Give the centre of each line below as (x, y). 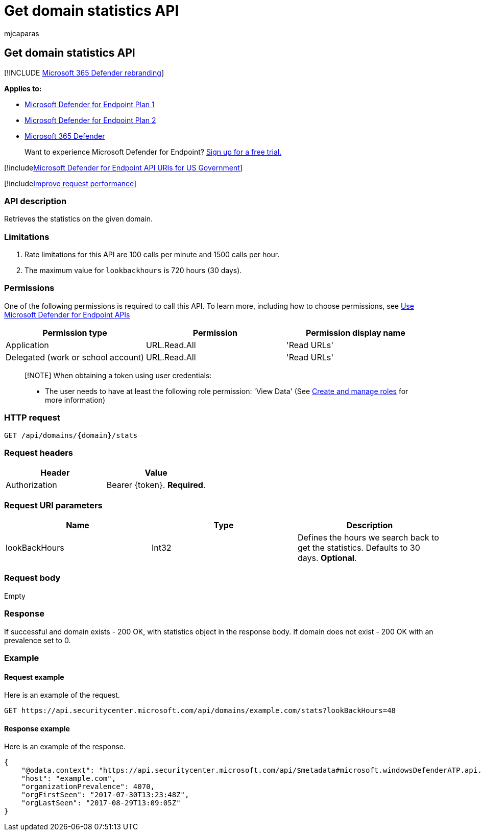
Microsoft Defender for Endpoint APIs (67, 314)
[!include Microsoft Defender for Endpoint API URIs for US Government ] (123, 167)
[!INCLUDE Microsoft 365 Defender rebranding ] (84, 72)
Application (27, 345)
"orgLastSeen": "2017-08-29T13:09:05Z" (101, 803)
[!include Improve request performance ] (70, 183)
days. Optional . (327, 558)
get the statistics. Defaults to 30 (359, 548)
